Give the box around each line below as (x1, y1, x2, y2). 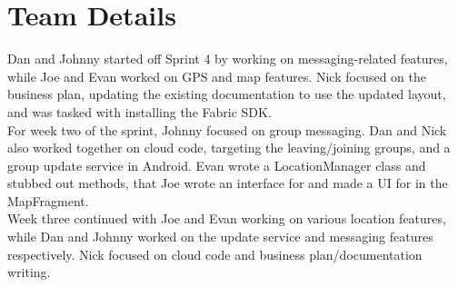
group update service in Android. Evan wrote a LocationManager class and (7, 155, 426, 174)
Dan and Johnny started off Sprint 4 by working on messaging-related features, (7, 49, 448, 68)
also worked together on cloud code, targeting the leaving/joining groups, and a (7, 138, 451, 157)
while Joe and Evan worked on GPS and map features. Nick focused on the (7, 66, 426, 85)
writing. (7, 262, 51, 282)
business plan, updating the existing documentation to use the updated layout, (7, 84, 446, 104)
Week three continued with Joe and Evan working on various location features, (7, 209, 446, 228)
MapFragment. (7, 191, 89, 210)
